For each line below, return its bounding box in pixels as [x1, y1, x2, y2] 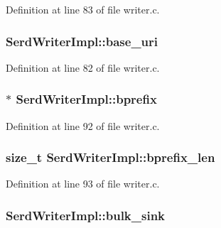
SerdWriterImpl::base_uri [6, 32, 158, 50]
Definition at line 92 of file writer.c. [6, 118, 160, 133]
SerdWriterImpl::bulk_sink [6, 206, 166, 224]
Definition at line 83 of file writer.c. [6, 2, 160, 16]
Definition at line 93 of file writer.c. [6, 176, 160, 191]
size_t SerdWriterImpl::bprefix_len [6, 148, 215, 166]
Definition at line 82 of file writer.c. [6, 60, 160, 75]
